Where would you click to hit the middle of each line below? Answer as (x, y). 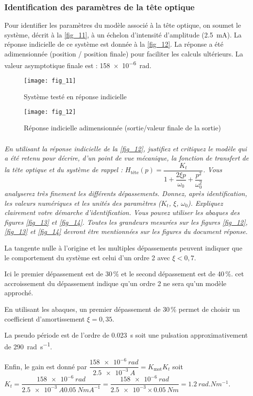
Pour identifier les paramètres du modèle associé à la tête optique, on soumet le (123, 25)
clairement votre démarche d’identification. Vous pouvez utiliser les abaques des (122, 212)
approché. (19, 293)
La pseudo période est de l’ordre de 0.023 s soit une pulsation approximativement (126, 335)
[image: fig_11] (50, 81)
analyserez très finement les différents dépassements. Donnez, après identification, (126, 193)
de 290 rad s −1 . (28, 345)
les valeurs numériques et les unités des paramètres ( (83, 203)
